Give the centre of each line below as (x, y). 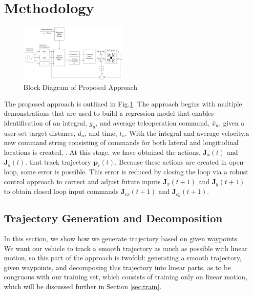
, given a (232, 123)
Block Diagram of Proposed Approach (80, 87)
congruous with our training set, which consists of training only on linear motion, (126, 277)
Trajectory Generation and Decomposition (113, 218)
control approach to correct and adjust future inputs (82, 181)
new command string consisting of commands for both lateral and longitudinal (121, 142)
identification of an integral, (46, 123)
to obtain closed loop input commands (61, 191)
